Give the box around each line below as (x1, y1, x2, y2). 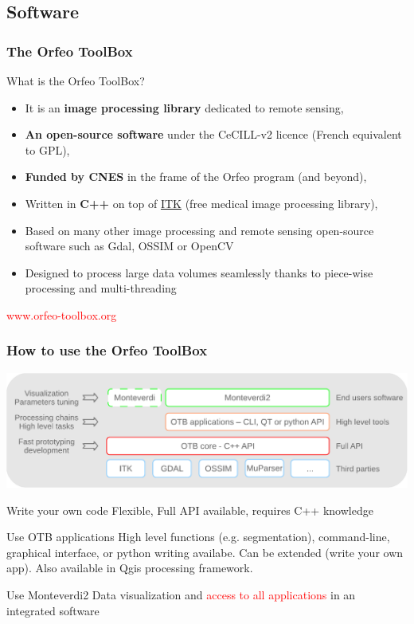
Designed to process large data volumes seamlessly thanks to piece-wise (25, 264, 373, 281)
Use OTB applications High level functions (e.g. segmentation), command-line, (6, 528, 390, 545)
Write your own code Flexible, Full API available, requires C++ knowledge (6, 501, 373, 518)
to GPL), (25, 141, 70, 158)
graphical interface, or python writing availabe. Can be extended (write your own (6, 544, 404, 560)
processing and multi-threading (25, 280, 177, 296)
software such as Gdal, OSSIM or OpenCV (25, 237, 234, 254)
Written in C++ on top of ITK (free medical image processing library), (25, 194, 378, 211)
